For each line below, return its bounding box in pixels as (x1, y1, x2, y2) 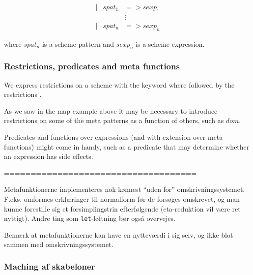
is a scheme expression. (136, 38, 205, 49)
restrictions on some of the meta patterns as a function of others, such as (4, 115, 224, 125)
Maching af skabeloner (4, 260, 95, 272)
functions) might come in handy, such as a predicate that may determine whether (4, 141, 250, 152)
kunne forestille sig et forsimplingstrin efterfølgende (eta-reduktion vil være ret (4, 203, 241, 214)
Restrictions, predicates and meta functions (4, 60, 180, 72)
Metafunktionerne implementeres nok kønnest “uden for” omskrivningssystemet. (4, 184, 245, 194)
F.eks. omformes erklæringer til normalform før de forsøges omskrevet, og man (4, 194, 240, 204)
